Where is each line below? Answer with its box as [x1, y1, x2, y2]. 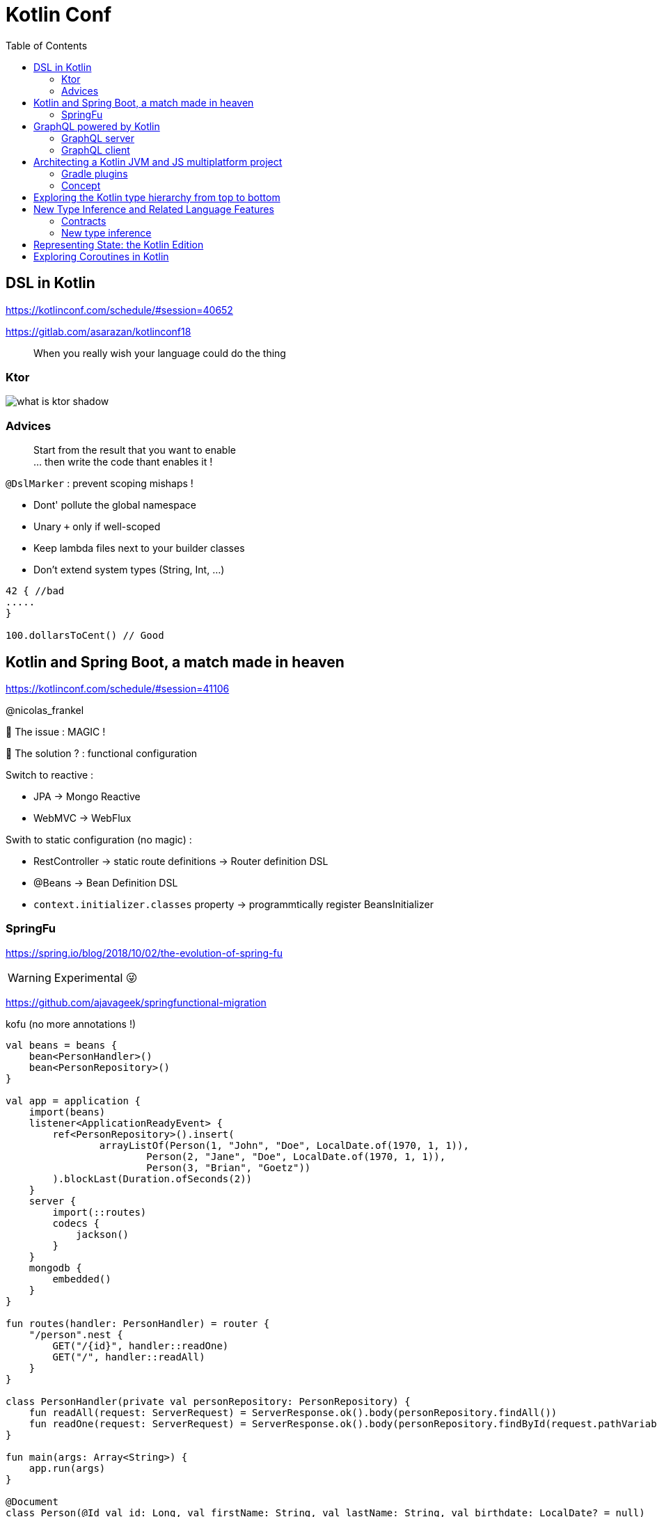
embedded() [52, 1273, 111, 1285]
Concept [61, 179, 101, 191]
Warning [8, 970, 52, 985]
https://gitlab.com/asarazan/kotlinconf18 [6, 325, 191, 337]
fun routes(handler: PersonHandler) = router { [6, 1317, 270, 1329]
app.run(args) [29, 1462, 106, 1474]
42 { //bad [6, 585, 65, 597]
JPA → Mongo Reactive [33, 790, 141, 802]
